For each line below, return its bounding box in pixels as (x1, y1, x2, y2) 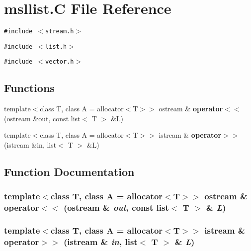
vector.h (45, 58, 74, 66)
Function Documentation (4, 164, 135, 179)
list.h (45, 43, 67, 50)
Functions (4, 80, 55, 95)
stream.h (45, 28, 74, 35)
